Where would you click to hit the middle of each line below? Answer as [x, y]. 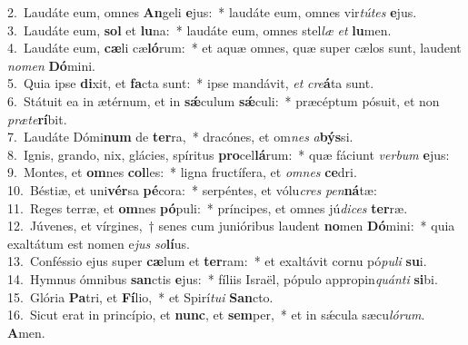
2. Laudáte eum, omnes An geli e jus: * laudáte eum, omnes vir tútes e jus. [212, 12]
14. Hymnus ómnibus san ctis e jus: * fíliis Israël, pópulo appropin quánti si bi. [223, 278]
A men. [26, 332]
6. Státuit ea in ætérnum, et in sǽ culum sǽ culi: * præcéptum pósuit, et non [224, 100]
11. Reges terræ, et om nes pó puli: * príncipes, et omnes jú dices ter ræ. [208, 207]
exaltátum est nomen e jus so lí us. [99, 243]
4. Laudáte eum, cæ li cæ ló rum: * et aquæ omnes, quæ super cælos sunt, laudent [234, 48]
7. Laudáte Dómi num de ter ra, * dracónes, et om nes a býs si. [180, 137]
